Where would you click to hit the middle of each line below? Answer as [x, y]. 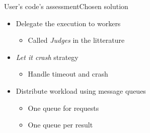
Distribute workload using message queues [81, 90]
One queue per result [60, 125]
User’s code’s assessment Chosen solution [66, 6]
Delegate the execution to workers [68, 23]
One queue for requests [63, 108]
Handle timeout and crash [68, 74]
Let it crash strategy [47, 57]
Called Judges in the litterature [76, 40]
